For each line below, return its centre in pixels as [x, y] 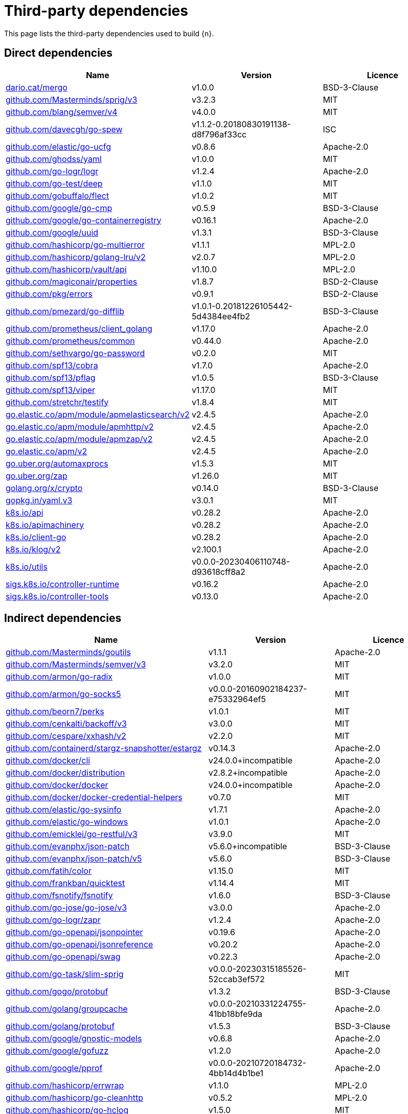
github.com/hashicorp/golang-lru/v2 [76, 257]
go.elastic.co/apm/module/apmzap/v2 [79, 439]
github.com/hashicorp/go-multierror [75, 245]
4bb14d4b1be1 [236, 1073]
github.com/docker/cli [48, 761]
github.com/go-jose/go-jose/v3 [66, 908]
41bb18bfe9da [235, 1014]
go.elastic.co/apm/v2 [47, 451]
